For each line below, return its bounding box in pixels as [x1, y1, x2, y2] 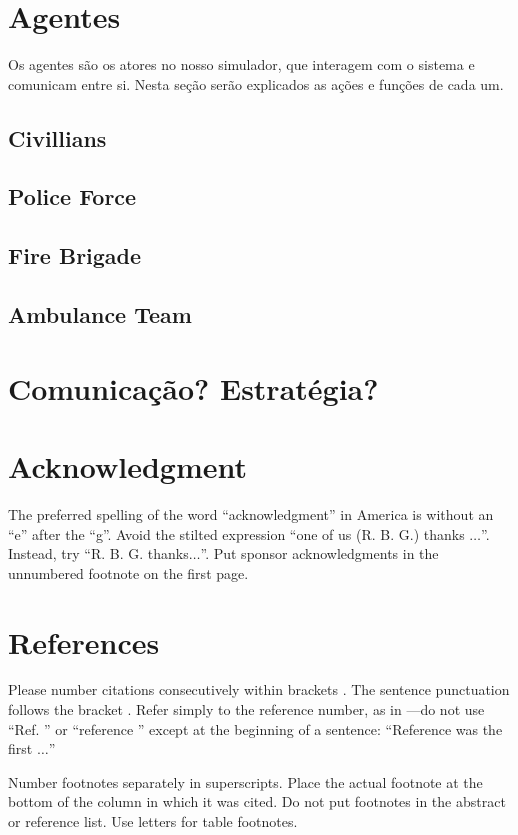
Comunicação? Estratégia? [8, 367, 379, 408]
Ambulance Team [8, 299, 192, 330]
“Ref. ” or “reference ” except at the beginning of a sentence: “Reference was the [8, 718, 503, 739]
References [8, 621, 160, 662]
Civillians [8, 122, 107, 153]
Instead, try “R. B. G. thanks [8, 543, 189, 564]
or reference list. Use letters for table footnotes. [8, 811, 298, 831]
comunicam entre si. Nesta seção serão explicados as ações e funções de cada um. [8, 73, 504, 94]
